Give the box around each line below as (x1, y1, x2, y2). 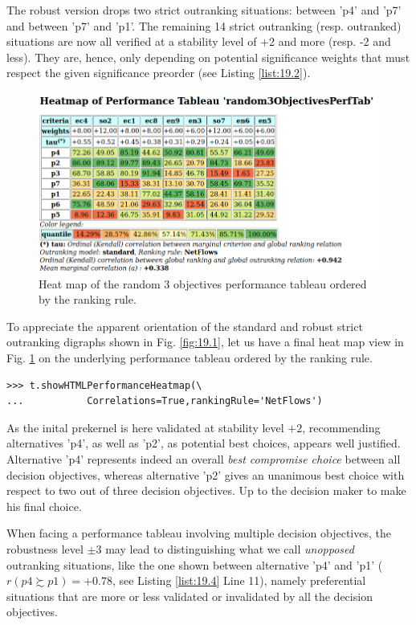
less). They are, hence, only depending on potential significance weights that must (6, 48, 410, 65)
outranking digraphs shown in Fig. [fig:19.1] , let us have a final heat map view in (6, 333, 404, 350)
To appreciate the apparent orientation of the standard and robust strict (6, 317, 363, 334)
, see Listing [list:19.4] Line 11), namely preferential (112, 572, 366, 589)
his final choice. (6, 497, 82, 514)
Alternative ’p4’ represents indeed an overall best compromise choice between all (6, 451, 401, 468)
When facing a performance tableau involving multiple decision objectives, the (6, 525, 391, 541)
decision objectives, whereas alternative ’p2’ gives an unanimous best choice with (6, 466, 405, 483)
